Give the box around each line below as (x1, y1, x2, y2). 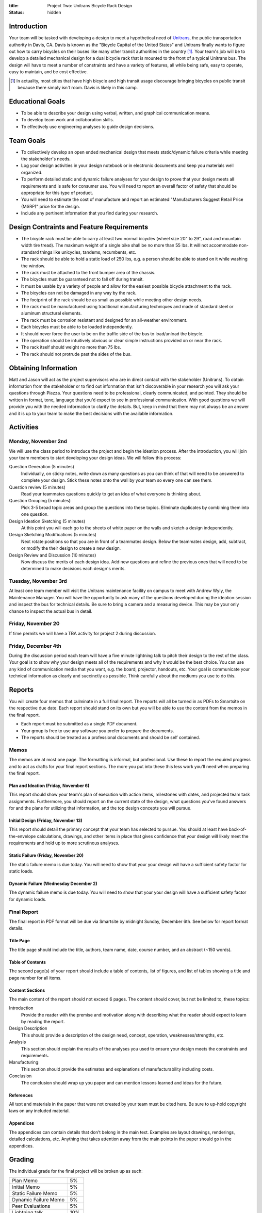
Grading (9, 1155, 34, 1164)
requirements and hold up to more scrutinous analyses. (9, 840, 120, 846)
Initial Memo (12, 1183, 40, 1190)
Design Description (9, 1025, 48, 1031)
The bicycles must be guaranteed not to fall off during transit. (21, 277, 144, 282)
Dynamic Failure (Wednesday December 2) (9, 881, 98, 886)
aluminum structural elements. (21, 311, 82, 316)
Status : (9, 10, 24, 16)
